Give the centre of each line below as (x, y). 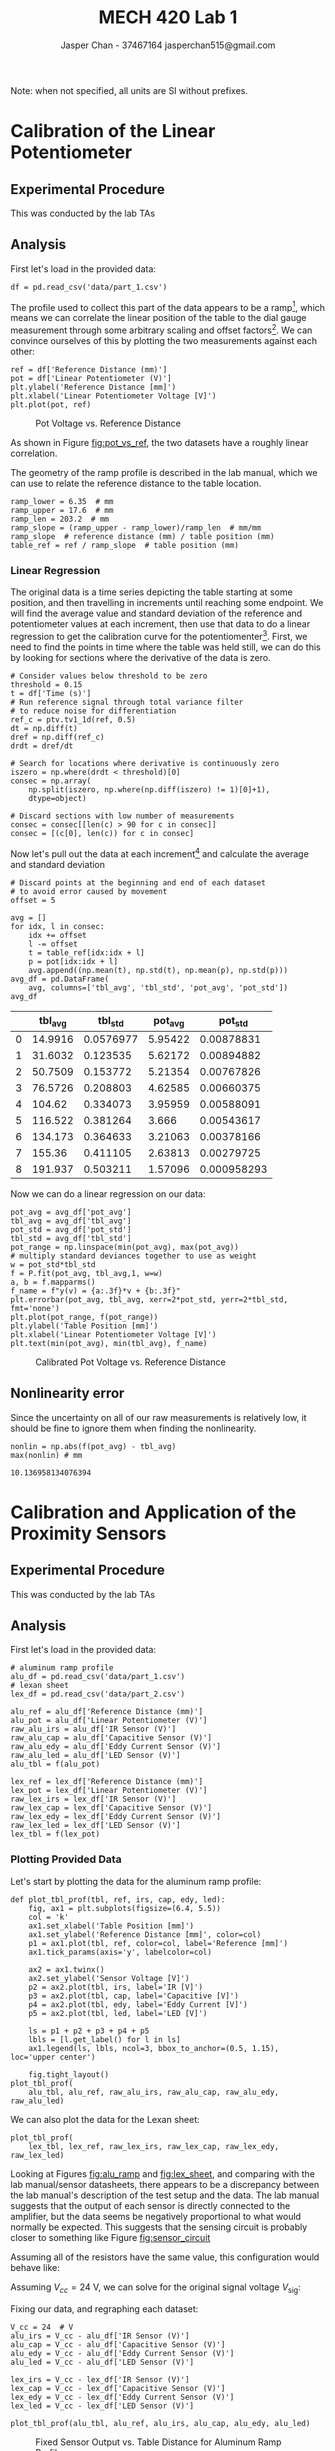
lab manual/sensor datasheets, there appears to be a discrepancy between (165, 2184)
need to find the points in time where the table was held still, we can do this (166, 647)
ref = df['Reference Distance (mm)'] (89, 370)
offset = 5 (33, 900)
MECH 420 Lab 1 (168, 17)
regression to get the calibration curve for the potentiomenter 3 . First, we (159, 636)
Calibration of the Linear (113, 131)
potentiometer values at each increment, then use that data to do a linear (160, 624)
